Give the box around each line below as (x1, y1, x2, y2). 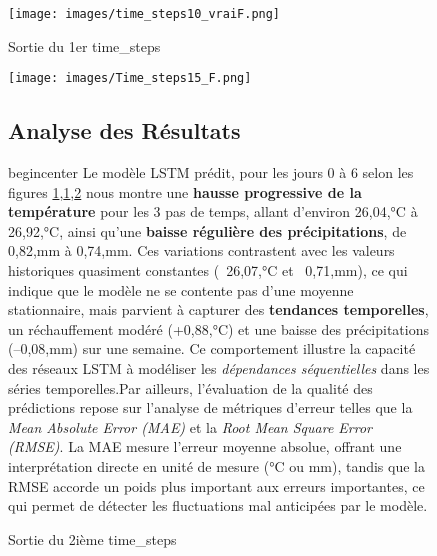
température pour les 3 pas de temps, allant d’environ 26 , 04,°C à (8, 201, 418, 222)
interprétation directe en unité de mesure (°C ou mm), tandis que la (8, 456, 425, 477)
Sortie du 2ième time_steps (8, 528, 177, 549)
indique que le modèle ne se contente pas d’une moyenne (8, 279, 354, 300)
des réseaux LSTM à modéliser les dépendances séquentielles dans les (8, 358, 430, 379)
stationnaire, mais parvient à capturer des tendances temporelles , (8, 299, 429, 320)
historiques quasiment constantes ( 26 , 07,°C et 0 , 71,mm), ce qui (8, 260, 408, 281)
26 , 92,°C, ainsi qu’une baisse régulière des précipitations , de (8, 220, 407, 241)
